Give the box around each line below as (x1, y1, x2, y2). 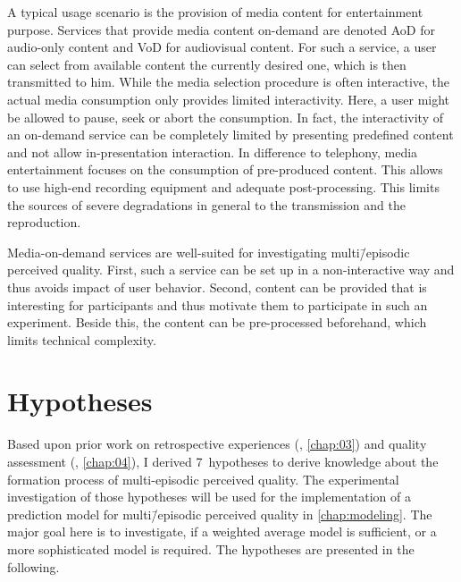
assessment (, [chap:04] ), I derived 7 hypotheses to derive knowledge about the (7, 452, 439, 470)
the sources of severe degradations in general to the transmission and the (7, 195, 406, 214)
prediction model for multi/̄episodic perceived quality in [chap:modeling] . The (7, 504, 432, 523)
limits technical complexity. (7, 330, 156, 349)
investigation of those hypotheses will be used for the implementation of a (7, 487, 411, 506)
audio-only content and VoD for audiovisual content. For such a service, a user (7, 38, 437, 56)
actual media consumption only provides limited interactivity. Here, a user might (7, 89, 450, 108)
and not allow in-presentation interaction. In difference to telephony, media (7, 142, 418, 161)
